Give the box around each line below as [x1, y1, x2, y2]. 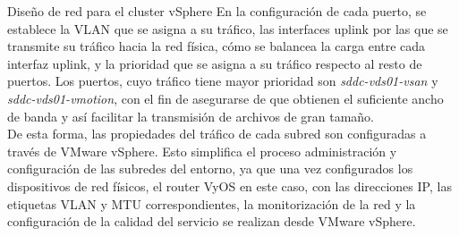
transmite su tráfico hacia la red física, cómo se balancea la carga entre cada [7, 37, 426, 55]
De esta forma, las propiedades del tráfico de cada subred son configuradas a [7, 124, 427, 143]
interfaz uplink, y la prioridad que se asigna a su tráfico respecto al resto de [7, 54, 422, 72]
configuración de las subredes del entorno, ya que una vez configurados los [7, 159, 413, 178]
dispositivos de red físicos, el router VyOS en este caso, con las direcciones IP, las [7, 176, 452, 195]
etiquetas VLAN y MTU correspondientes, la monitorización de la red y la [7, 194, 416, 213]
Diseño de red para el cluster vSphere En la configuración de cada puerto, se [7, 2, 427, 20]
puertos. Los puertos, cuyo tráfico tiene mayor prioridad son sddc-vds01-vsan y [7, 72, 438, 90]
